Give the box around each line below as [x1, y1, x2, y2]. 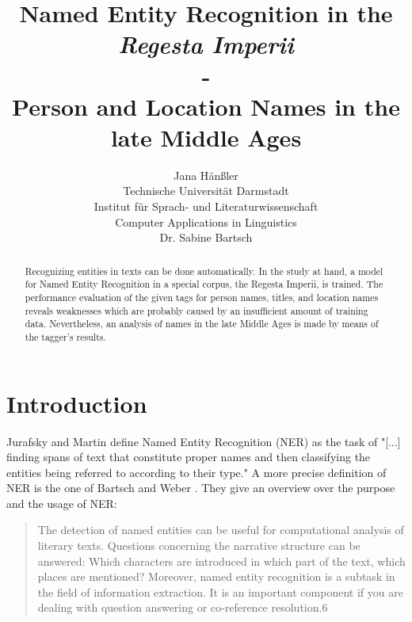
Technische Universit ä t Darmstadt [123, 182, 289, 199]
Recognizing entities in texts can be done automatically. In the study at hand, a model [25, 264, 383, 277]
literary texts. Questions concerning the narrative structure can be [37, 537, 360, 554]
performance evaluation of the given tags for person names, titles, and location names [25, 290, 379, 303]
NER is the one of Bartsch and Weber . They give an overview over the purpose [6, 479, 395, 496]
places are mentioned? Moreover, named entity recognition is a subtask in [37, 568, 395, 585]
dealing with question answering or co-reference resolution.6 [37, 599, 328, 616]
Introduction [6, 387, 147, 419]
